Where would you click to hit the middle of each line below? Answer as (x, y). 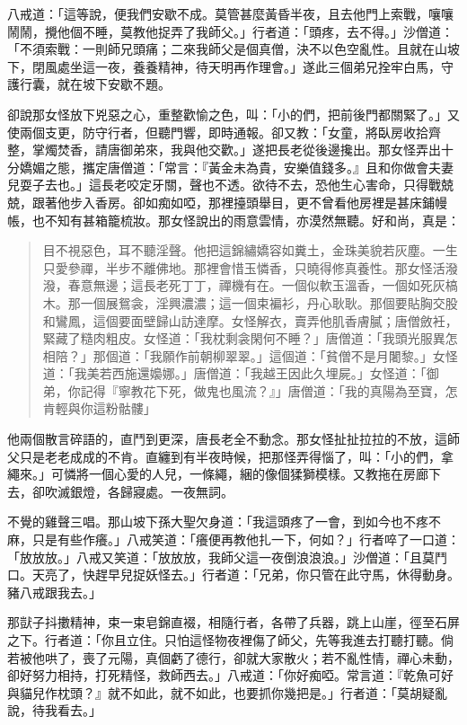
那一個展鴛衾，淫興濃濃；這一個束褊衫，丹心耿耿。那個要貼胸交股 (263, 302)
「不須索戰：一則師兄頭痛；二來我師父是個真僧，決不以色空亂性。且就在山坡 (233, 49)
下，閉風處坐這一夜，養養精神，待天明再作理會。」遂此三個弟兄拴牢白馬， (224, 66)
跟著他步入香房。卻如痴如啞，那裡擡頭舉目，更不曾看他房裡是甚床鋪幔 (239, 202)
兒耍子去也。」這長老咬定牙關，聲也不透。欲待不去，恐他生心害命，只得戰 (224, 185)
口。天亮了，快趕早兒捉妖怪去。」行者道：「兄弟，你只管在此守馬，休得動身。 (233, 575)
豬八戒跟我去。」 (54, 592)
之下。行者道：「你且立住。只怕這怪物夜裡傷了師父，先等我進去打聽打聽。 (224, 640)
